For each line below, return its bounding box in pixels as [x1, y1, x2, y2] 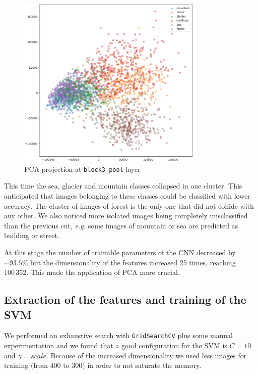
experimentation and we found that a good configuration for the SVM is [4, 340, 227, 350]
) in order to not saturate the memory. [82, 360, 202, 370]
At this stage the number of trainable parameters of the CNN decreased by [4, 247, 236, 257]
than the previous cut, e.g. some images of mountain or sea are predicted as [4, 220, 238, 230]
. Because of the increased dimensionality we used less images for [46, 350, 247, 360]
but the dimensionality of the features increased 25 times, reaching [30, 257, 236, 267]
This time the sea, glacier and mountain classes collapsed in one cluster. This [4, 180, 242, 191]
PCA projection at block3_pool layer [24, 163, 141, 174]
